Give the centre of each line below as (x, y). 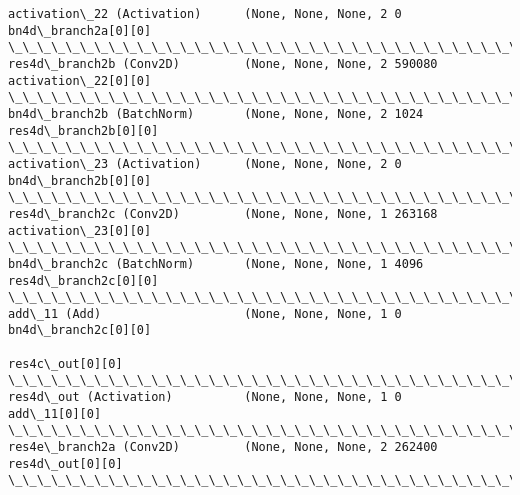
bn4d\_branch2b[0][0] (80, 180)
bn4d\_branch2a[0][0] (80, 30)
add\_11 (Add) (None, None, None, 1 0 (205, 313)
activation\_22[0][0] (80, 80)
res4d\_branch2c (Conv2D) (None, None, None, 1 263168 (223, 213)
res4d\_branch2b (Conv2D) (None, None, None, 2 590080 (223, 63)
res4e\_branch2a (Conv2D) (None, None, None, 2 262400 (223, 447)
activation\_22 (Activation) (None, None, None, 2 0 (205, 14)
